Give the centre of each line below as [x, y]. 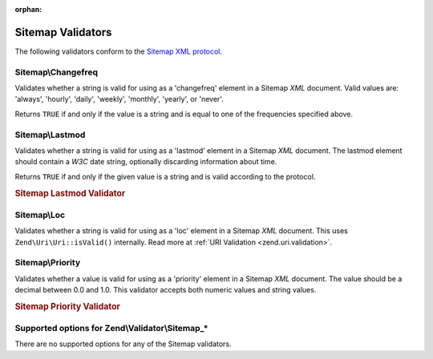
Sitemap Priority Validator [67, 306]
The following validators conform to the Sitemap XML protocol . [119, 51]
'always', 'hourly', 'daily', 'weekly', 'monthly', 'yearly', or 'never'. [119, 99]
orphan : [28, 9]
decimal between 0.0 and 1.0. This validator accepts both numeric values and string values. [166, 290]
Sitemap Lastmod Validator [70, 193]
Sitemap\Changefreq [57, 72]
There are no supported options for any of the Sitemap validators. [123, 344]
